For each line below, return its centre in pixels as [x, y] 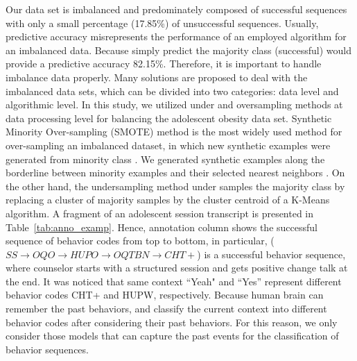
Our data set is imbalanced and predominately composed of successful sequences [176, 9]
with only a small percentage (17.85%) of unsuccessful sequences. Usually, [162, 23]
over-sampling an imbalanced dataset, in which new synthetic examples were [168, 145]
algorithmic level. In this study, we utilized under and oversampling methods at [174, 104]
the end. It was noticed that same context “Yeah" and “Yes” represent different [174, 281]
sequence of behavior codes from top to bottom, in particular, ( [140, 241]
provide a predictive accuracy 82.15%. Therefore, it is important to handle [164, 64]
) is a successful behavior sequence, [271, 254]
